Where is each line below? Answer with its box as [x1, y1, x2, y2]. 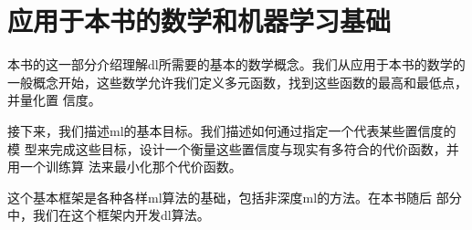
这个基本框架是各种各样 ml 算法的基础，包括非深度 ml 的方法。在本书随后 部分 [7, 187, 462, 206]
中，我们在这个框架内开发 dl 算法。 [7, 205, 210, 225]
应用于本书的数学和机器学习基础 [7, 2, 392, 39]
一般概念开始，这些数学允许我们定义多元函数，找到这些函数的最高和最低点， [7, 72, 467, 91]
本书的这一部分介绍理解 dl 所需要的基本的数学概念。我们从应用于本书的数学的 [7, 55, 466, 74]
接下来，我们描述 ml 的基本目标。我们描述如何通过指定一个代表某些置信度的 [7, 120, 456, 140]
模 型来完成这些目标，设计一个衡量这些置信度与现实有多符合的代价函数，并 [7, 139, 459, 158]
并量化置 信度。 [7, 90, 101, 110]
